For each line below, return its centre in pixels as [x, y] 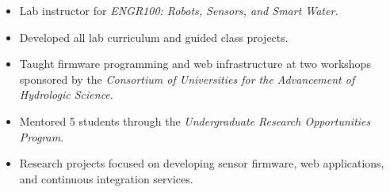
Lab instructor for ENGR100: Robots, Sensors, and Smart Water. [179, 10]
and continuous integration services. [106, 178]
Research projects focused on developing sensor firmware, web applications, [202, 163]
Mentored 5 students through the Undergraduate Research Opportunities [195, 120]
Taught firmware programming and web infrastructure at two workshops [195, 64]
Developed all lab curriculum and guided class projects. [154, 37]
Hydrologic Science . [66, 94]
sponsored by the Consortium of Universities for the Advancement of [187, 79]
